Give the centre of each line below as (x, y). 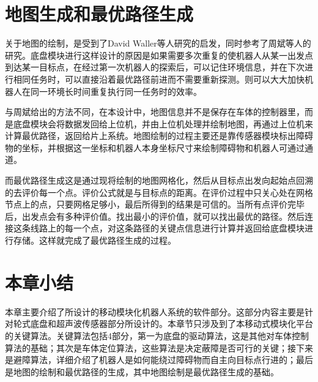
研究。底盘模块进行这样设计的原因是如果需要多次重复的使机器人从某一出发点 (159, 55)
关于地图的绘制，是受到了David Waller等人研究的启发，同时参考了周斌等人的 (158, 43)
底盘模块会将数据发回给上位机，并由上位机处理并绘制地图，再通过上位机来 (163, 123)
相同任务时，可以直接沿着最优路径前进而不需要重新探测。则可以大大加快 (159, 79)
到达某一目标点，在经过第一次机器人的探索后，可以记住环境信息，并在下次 (155, 67)
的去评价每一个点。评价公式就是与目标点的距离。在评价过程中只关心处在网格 (159, 192)
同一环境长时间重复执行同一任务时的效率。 (116, 91)
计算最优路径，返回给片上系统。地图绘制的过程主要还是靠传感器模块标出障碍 (159, 136)
